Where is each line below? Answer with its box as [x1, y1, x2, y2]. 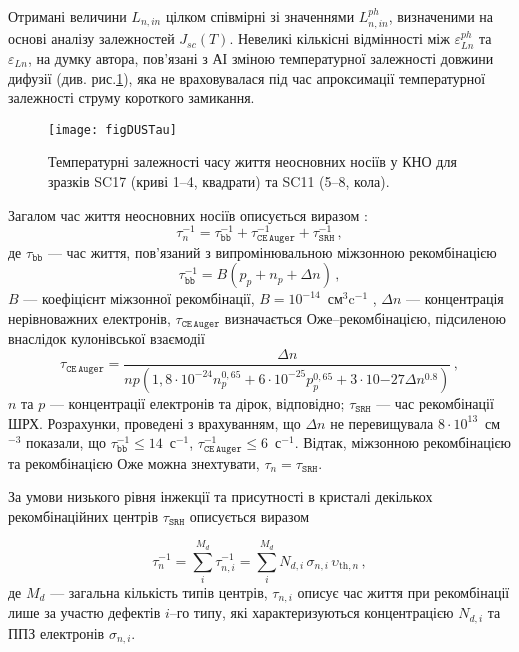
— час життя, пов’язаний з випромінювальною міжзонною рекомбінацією [47, 241, 497, 262]
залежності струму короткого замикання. [8, 87, 255, 108]
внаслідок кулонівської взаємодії [8, 328, 205, 349]
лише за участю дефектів [8, 602, 161, 623]
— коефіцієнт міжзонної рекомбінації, [23, 288, 255, 309]
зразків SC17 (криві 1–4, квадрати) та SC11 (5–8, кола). [48, 171, 390, 192]
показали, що [25, 432, 106, 453]
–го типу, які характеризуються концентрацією [169, 602, 454, 623]
